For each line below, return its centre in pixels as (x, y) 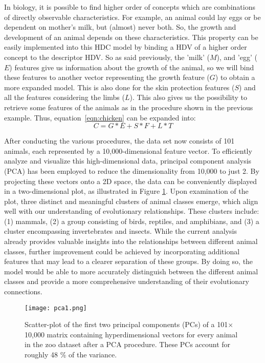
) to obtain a (235, 77)
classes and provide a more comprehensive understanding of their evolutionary (127, 281)
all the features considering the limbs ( (64, 97)
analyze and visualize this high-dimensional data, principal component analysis (128, 161)
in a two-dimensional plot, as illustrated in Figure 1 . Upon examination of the (126, 191)
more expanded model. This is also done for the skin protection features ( (119, 87)
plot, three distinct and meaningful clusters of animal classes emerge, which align (131, 201)
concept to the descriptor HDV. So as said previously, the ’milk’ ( (107, 57)
